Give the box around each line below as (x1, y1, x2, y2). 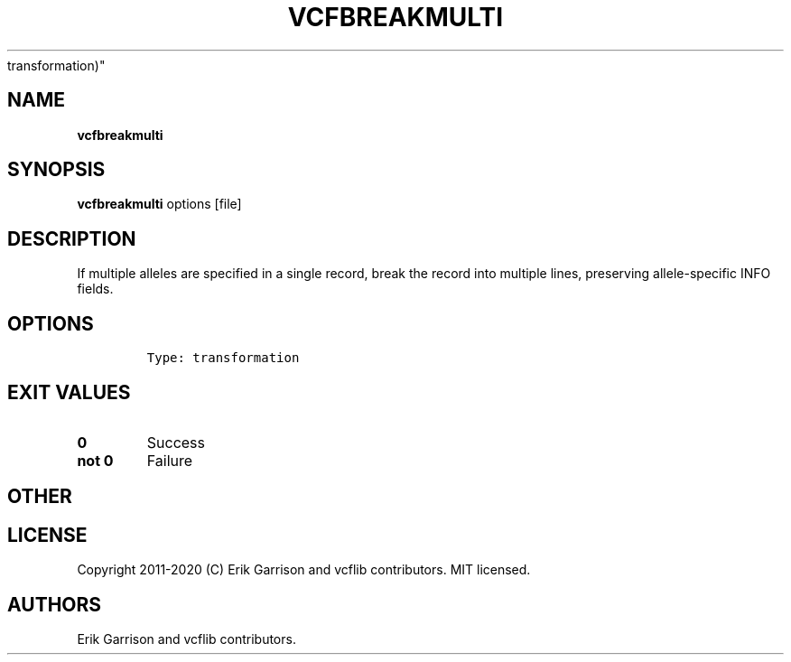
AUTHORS (7, 592, 102, 616)
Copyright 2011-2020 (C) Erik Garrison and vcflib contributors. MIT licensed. (77, 562, 531, 578)
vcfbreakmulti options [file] (77, 196, 242, 212)
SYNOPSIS (7, 158, 106, 182)
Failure (146, 451, 193, 470)
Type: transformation (146, 350, 300, 366)
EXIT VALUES (7, 380, 131, 404)
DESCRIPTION (7, 227, 136, 250)
